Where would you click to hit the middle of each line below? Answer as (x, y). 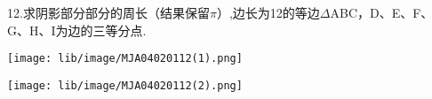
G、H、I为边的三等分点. (77, 30)
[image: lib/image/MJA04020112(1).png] (125, 59)
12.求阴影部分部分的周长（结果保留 (108, 12)
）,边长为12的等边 (268, 12)
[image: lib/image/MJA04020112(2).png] (125, 85)
